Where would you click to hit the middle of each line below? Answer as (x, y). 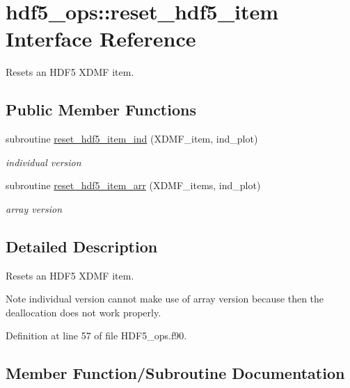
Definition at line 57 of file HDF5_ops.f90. (96, 336)
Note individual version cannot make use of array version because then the (165, 299)
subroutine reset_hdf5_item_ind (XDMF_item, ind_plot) (132, 139)
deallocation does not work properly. (83, 312)
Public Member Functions (101, 110)
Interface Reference (101, 39)
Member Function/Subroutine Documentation (175, 373)
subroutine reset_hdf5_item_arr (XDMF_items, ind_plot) (133, 185)
